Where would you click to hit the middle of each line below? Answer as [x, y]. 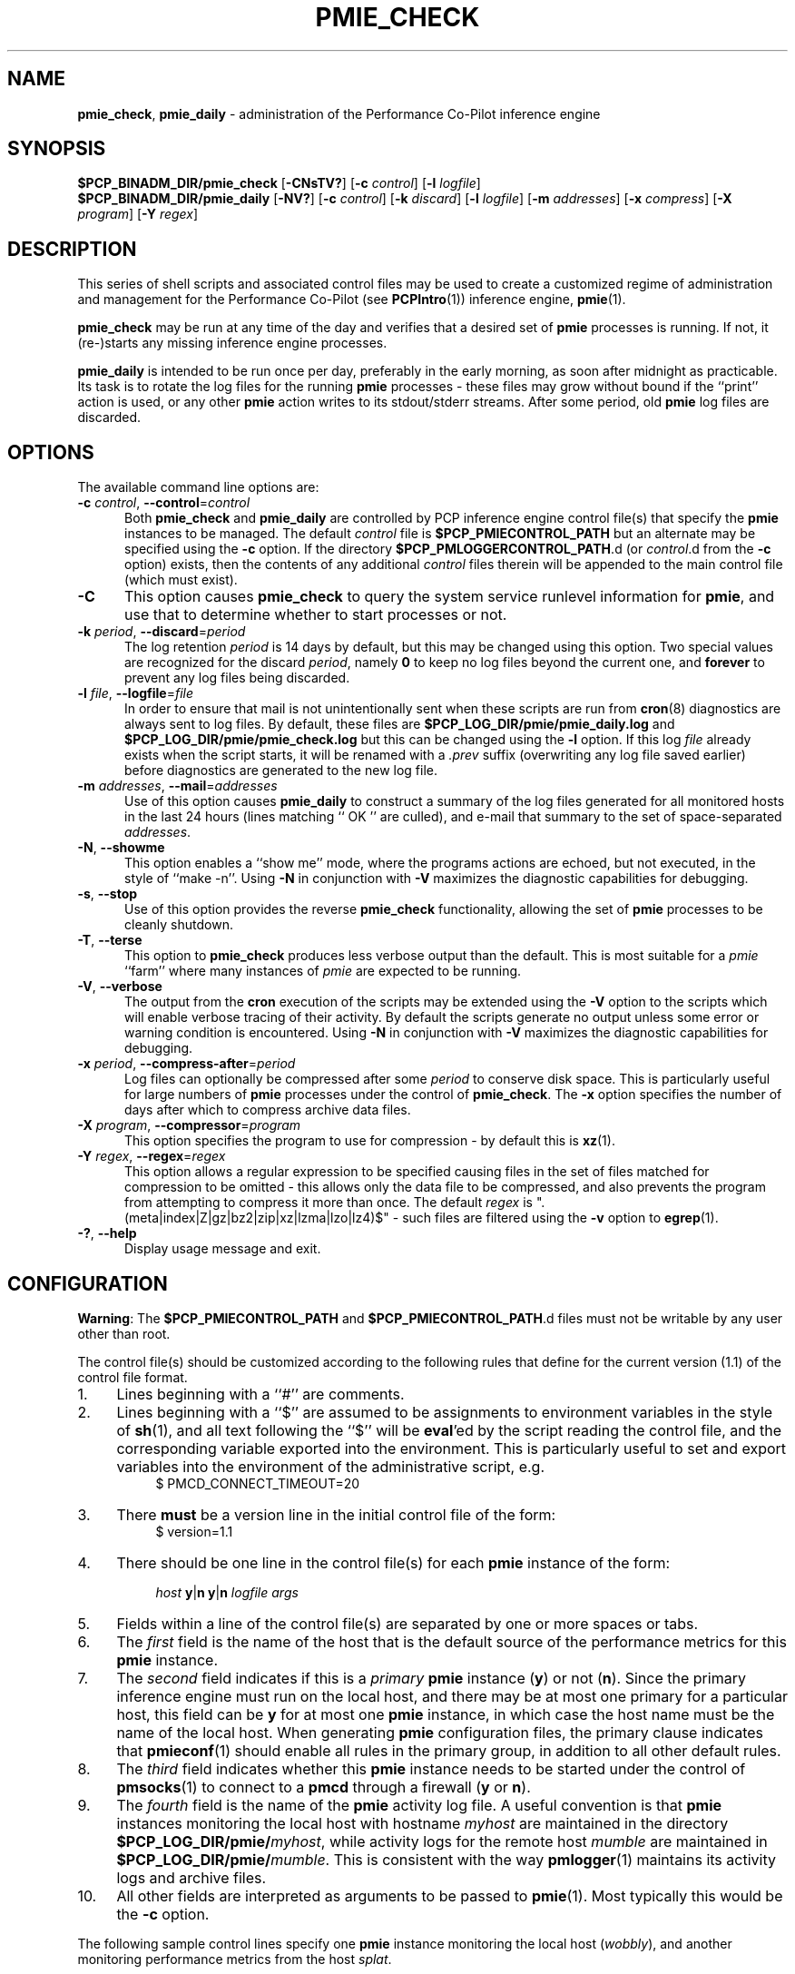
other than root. [124, 1333]
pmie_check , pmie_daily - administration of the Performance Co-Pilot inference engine [339, 113]
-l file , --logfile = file [136, 693]
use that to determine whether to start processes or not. [315, 615]
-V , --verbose [120, 987]
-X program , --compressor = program [189, 1125]
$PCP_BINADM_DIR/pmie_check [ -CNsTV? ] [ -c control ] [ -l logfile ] [279, 183]
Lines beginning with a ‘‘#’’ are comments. [260, 1394]
